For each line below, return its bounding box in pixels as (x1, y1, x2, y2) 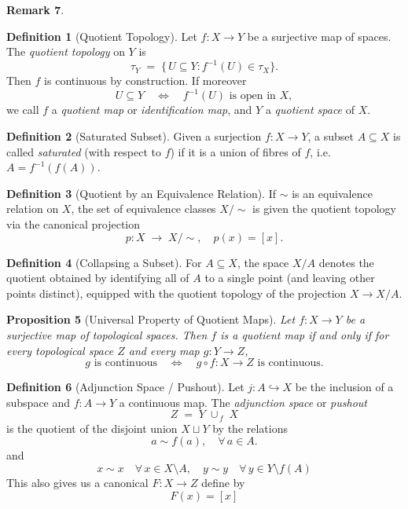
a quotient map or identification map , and (51, 101, 252, 118)
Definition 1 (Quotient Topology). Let (6, 27, 197, 44)
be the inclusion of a (295, 379, 394, 395)
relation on (6, 200, 59, 217)
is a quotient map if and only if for (220, 326, 389, 342)
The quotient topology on (6, 43, 125, 60)
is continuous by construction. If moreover (44, 72, 247, 89)
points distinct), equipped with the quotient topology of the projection (6, 284, 347, 301)
